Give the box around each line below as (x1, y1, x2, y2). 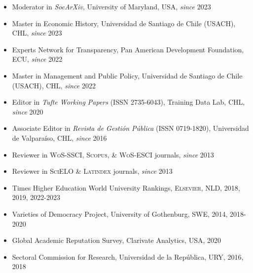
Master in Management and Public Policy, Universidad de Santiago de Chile (12, 70, 243, 80)
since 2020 (12, 106, 43, 117)
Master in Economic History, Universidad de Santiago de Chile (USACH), (12, 18, 236, 28)
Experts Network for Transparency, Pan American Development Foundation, (12, 44, 244, 54)
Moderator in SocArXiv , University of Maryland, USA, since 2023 (12, 1, 211, 11)
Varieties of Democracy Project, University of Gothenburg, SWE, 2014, (12, 208, 228, 219)
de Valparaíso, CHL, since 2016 (12, 132, 107, 143)
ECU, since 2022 (12, 54, 63, 64)
